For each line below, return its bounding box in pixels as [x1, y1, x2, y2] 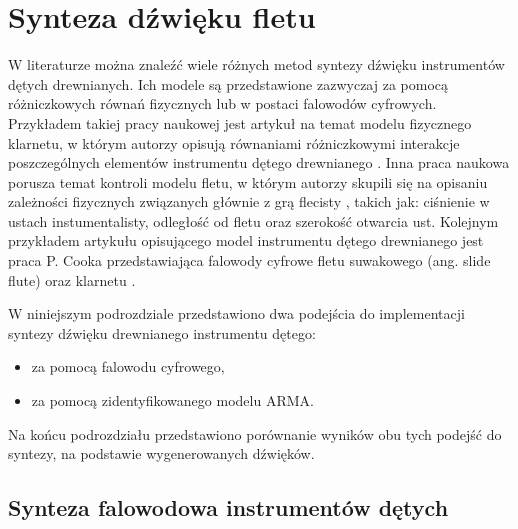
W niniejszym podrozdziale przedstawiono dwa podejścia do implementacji [8, 303, 465, 324]
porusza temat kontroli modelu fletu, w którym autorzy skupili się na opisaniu [8, 171, 488, 192]
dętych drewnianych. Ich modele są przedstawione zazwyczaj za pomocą [8, 73, 449, 94]
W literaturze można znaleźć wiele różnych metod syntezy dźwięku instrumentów [8, 54, 505, 75]
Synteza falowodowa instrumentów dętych [8, 492, 449, 523]
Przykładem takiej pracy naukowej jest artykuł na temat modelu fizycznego [8, 112, 472, 133]
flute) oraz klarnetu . [8, 269, 136, 290]
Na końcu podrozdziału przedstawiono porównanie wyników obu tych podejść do [8, 423, 502, 444]
